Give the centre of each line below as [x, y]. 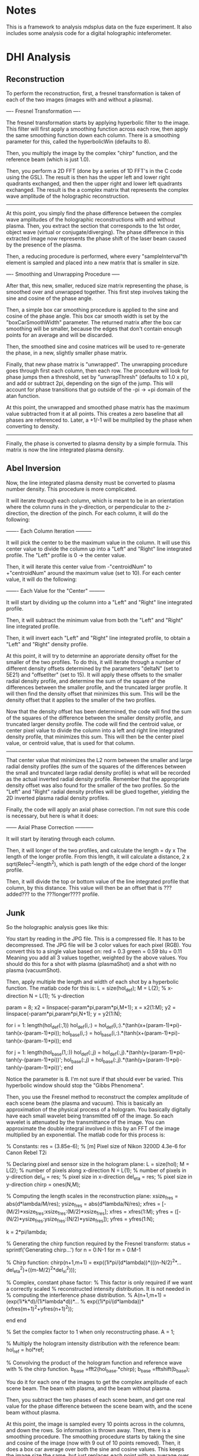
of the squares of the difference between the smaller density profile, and [95, 718]
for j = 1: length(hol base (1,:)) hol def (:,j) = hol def [62, 1053]
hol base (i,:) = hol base [87, 1033]
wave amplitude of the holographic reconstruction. [68, 196]
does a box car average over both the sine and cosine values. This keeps [95, 1449]
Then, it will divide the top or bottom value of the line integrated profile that [98, 882]
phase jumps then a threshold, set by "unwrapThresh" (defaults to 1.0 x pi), [97, 377]
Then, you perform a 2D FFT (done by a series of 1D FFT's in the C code [94, 170]
